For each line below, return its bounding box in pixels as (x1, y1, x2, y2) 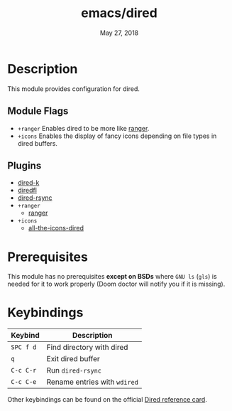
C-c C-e (11, 378, 37, 386)
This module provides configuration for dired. (7, 84, 140, 93)
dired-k (17, 178, 40, 187)
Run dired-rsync (46, 365, 101, 375)
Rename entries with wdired (46, 377, 138, 387)
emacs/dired (81, 5, 158, 21)
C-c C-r (11, 366, 37, 375)
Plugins (7, 159, 42, 171)
